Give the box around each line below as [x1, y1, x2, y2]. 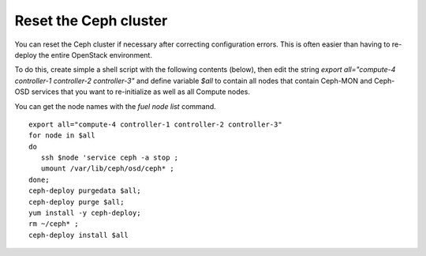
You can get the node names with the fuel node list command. [14, 101, 216, 111]
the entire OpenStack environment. [38, 50, 153, 59]
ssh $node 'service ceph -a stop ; [40, 153, 179, 162]
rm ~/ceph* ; [28, 220, 79, 228]
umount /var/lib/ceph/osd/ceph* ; [40, 164, 175, 173]
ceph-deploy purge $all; [28, 198, 125, 206]
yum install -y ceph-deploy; [28, 209, 141, 217]
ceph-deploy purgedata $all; [28, 186, 141, 195]
